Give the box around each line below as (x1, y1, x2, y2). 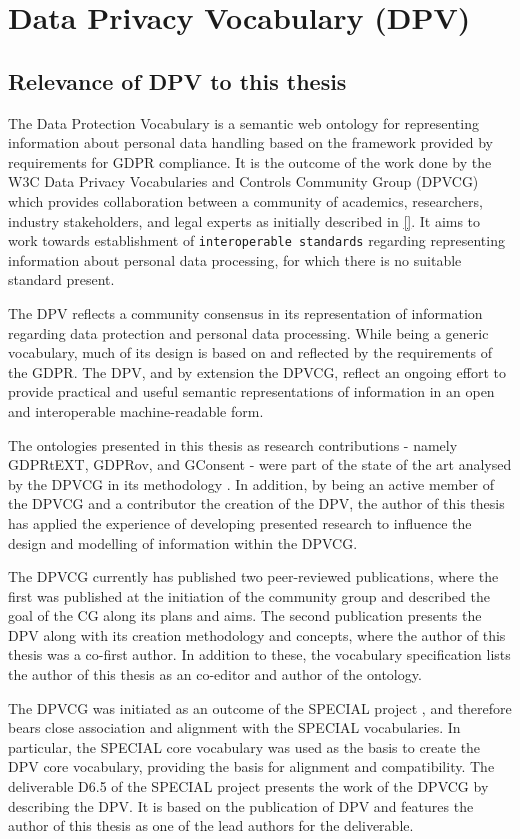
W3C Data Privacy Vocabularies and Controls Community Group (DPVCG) (8, 171, 479, 192)
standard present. (8, 269, 115, 290)
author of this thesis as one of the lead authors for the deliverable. (8, 815, 414, 836)
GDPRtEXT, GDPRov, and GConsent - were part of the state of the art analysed (8, 454, 512, 475)
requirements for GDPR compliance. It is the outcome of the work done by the (8, 151, 492, 172)
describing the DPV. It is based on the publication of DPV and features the (8, 795, 474, 816)
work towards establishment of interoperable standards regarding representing (8, 230, 505, 251)
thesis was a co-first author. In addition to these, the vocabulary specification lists (8, 644, 511, 665)
